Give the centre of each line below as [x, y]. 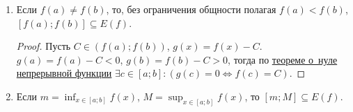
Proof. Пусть [44, 46]
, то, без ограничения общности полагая [191, 9]
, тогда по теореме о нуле [283, 59]
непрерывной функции [64, 73]
